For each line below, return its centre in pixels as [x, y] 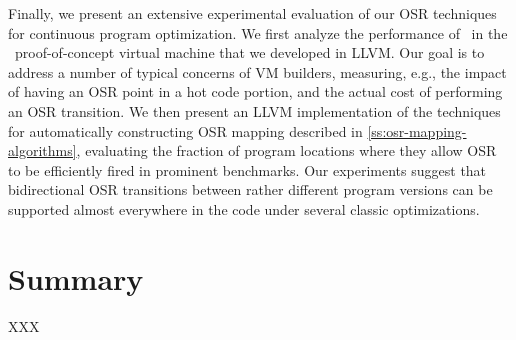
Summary [76, 277]
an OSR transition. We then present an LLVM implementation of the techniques [254, 110]
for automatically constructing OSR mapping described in [185, 130]
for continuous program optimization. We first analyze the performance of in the [258, 32]
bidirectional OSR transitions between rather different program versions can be [250, 189]
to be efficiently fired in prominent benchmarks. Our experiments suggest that [247, 169]
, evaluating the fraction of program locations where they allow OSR [286, 150]
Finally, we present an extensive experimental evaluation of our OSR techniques [252, 13]
